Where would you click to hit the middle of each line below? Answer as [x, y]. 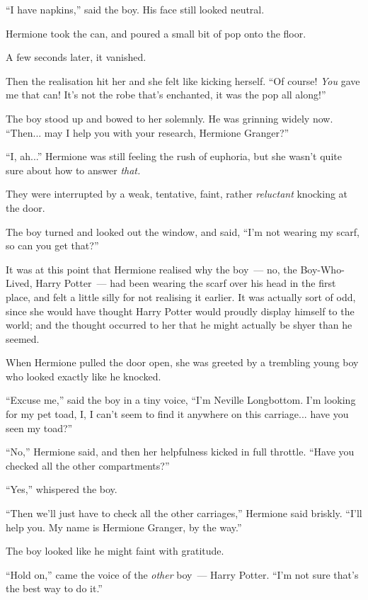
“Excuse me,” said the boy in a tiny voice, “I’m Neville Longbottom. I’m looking [181, 400]
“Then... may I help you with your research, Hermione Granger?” [148, 132]
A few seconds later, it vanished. [76, 57]
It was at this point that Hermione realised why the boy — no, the [151, 269]
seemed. [23, 338]
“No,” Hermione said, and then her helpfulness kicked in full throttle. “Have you [180, 452]
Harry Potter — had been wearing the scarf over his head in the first [186, 283]
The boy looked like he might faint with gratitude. [115, 551]
